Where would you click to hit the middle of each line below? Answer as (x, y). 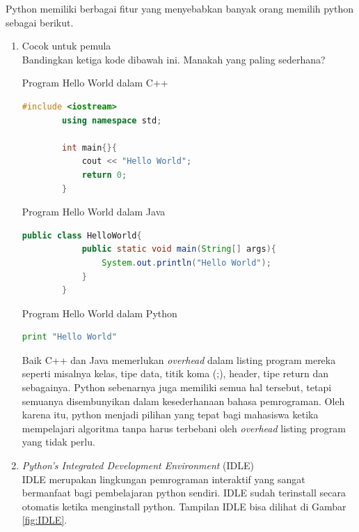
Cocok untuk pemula (66, 46)
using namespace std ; (112, 120)
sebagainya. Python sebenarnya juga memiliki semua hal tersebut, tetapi (177, 387)
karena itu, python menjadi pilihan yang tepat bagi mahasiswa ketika (170, 415)
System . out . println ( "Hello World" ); (186, 263)
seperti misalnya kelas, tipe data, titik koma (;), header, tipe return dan (175, 373)
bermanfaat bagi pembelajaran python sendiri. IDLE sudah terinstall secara (184, 493)
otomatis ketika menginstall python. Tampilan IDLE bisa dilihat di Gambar (184, 506)
